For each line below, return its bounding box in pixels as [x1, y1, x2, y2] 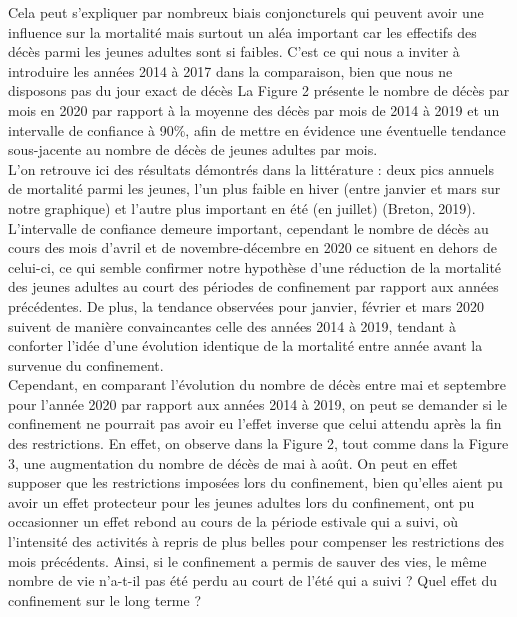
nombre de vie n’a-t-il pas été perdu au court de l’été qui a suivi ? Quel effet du [8, 570, 498, 591]
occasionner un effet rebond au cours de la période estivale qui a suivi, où [8, 511, 459, 532]
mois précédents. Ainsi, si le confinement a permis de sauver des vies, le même [8, 550, 487, 571]
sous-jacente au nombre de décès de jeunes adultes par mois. [8, 139, 378, 160]
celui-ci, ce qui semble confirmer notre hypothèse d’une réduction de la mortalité [8, 256, 502, 277]
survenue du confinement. [8, 354, 164, 375]
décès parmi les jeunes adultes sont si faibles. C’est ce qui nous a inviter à [8, 41, 460, 62]
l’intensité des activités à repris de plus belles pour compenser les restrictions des [8, 531, 505, 552]
